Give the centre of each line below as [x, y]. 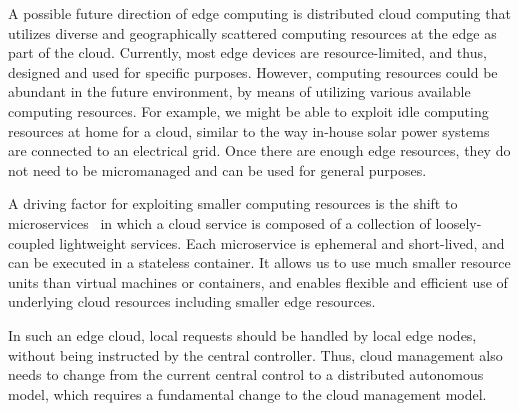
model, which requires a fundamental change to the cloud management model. [247, 393]
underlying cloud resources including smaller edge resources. [192, 301]
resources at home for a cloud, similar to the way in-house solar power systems [249, 130]
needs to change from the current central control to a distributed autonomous [246, 374]
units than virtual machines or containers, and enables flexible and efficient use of [258, 281]
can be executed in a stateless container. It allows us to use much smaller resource [259, 262]
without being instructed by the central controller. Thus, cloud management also [255, 354]
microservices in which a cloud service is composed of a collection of [219, 222]
